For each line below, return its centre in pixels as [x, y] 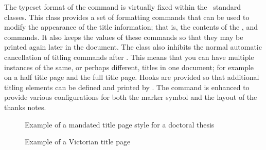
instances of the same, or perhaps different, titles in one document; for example [129, 67]
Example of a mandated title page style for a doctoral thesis [120, 124]
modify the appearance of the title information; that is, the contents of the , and [131, 27]
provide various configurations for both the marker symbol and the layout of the [131, 97]
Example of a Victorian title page [78, 142]
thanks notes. [25, 107]
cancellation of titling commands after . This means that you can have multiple [129, 57]
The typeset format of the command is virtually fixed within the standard [123, 7]
